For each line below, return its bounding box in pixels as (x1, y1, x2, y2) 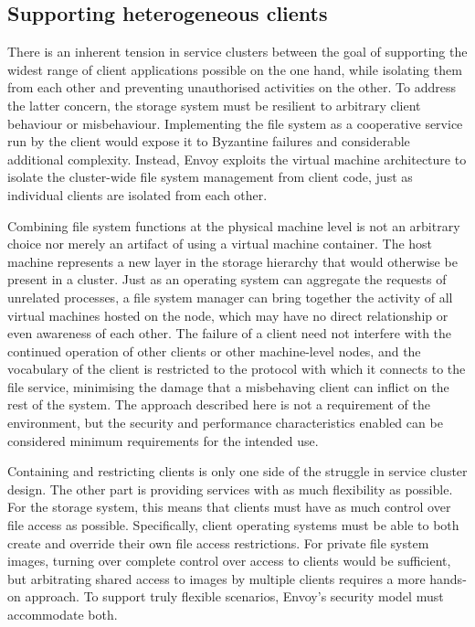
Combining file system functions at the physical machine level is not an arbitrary (7, 216, 460, 235)
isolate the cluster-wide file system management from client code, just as (7, 167, 413, 186)
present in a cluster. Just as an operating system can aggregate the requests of (7, 270, 447, 289)
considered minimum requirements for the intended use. (7, 430, 319, 450)
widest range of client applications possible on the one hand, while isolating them (7, 59, 462, 79)
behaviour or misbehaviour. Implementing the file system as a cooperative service (7, 113, 463, 133)
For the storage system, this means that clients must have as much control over (7, 497, 451, 516)
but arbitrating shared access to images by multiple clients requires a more (7, 569, 426, 588)
